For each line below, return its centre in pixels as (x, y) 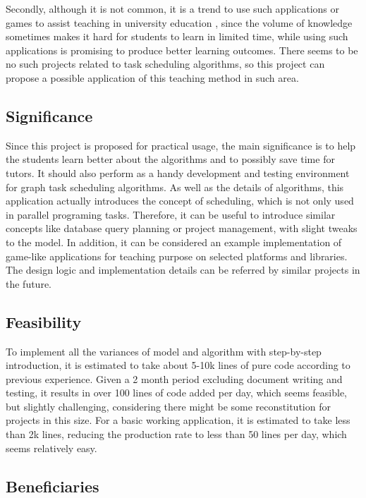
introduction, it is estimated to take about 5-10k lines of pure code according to (178, 365)
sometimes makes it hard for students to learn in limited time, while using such (177, 36)
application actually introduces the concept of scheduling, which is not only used (180, 201)
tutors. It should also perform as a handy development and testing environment (178, 172)
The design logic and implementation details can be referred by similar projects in (183, 270)
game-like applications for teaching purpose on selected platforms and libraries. (177, 256)
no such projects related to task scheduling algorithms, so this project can (165, 64)
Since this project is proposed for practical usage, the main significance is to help (181, 145)
